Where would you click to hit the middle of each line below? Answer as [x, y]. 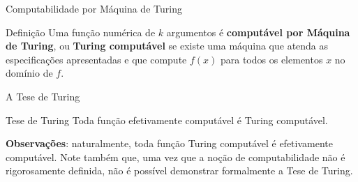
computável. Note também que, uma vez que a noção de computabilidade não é [176, 157]
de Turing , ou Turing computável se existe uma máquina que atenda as [167, 46]
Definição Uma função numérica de [81, 32]
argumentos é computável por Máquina [258, 32]
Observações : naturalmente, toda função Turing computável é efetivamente [169, 143]
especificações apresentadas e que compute [96, 59]
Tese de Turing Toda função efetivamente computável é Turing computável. [167, 120]
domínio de [29, 73]
